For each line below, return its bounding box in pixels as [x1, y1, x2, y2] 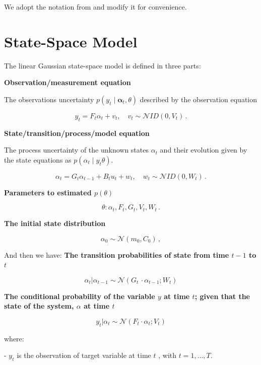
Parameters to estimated [4, 187, 92, 197]
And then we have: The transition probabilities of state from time [4, 249, 229, 260]
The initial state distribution [4, 217, 106, 228]
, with [158, 350, 177, 360]
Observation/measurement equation [4, 77, 131, 88]
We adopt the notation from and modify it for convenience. [4, 2, 187, 12]
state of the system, [4, 301, 74, 311]
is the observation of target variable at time [17, 350, 151, 360]
